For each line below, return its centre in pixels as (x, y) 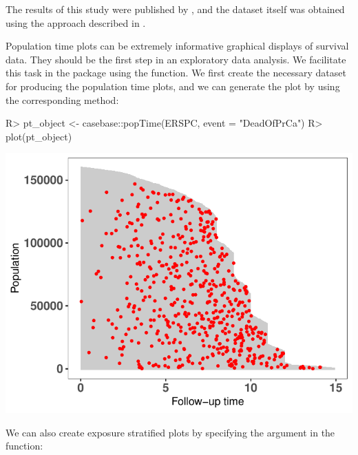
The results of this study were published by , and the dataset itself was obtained (175, 9)
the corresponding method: (62, 99)
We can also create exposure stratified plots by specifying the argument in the (170, 432)
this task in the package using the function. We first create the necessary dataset (176, 73)
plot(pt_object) (39, 136)
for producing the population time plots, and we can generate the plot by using (173, 86)
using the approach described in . (76, 22)
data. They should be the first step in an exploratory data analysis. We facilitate (176, 59)
